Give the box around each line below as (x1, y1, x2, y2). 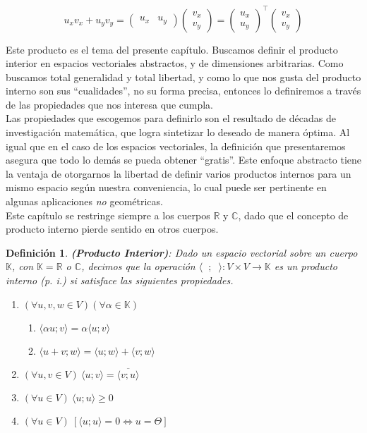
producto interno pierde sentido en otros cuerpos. (6, 221, 219, 236)
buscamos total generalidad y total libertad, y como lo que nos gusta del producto (6, 69, 361, 84)
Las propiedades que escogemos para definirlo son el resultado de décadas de (6, 111, 336, 126)
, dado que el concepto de (238, 207, 349, 222)
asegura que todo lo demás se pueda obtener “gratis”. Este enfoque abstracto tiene (6, 152, 361, 167)
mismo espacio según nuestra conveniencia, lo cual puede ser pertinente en (6, 180, 327, 195)
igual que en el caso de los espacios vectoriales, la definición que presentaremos (6, 138, 346, 153)
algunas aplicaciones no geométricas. (6, 194, 163, 209)
